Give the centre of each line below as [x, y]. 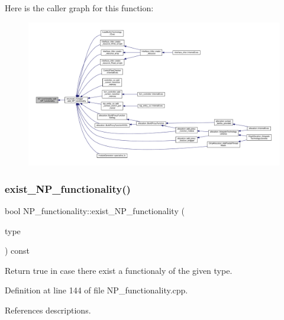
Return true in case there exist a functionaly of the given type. [119, 270]
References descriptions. [48, 310]
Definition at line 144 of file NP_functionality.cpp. [96, 290]
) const [17, 250]
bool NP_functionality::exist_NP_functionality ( [95, 211]
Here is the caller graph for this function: [79, 8]
